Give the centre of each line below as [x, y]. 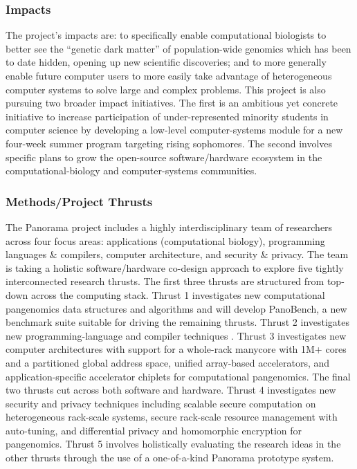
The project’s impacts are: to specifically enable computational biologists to [166, 35]
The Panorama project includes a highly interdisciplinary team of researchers [169, 227]
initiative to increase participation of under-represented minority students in [167, 116]
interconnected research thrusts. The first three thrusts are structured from [165, 281]
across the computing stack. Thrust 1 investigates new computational [178, 294]
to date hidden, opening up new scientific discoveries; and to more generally [166, 62]
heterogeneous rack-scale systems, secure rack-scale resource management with [172, 417]
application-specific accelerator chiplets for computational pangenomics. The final [178, 376]
